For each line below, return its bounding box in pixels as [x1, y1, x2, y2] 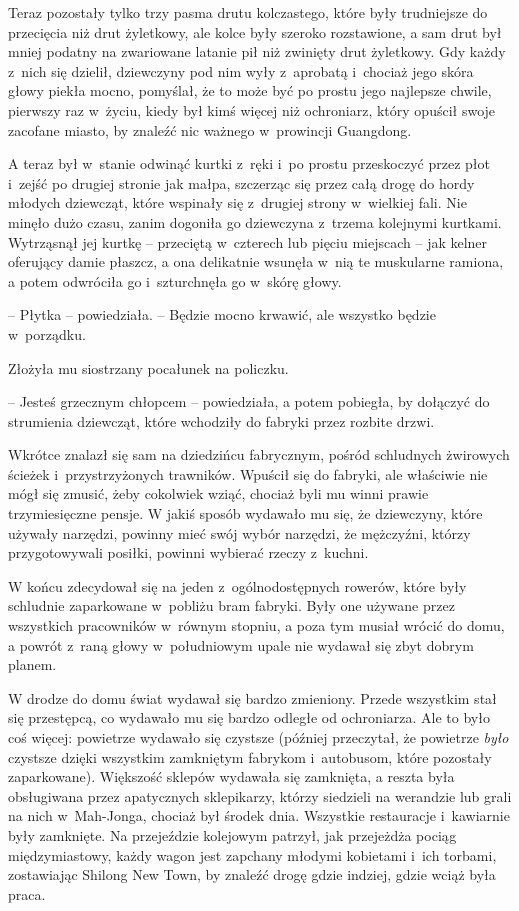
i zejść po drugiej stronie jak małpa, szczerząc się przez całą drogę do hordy [8, 172, 475, 193]
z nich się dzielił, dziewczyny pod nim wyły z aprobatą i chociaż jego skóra [8, 60, 474, 81]
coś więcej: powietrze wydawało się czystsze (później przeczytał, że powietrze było [8, 727, 509, 747]
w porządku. [8, 323, 86, 344]
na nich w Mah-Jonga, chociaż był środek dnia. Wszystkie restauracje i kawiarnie [8, 805, 510, 826]
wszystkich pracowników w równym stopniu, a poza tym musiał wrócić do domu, [8, 615, 505, 636]
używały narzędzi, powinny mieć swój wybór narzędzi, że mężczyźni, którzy [8, 522, 471, 543]
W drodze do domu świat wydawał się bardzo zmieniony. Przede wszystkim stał [8, 687, 497, 708]
